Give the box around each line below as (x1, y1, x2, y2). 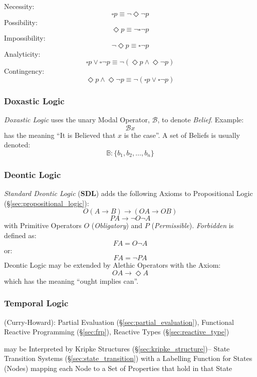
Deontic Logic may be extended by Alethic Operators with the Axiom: (4, 260, 221, 270)
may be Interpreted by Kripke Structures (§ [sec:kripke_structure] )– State (4, 343, 230, 353)
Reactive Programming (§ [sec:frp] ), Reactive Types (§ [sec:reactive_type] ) (4, 326, 229, 337)
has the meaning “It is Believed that (4, 129, 116, 140)
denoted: (4, 139, 31, 150)
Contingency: (4, 66, 45, 76)
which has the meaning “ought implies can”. (4, 275, 139, 286)
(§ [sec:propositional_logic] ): (4, 198, 89, 208)
